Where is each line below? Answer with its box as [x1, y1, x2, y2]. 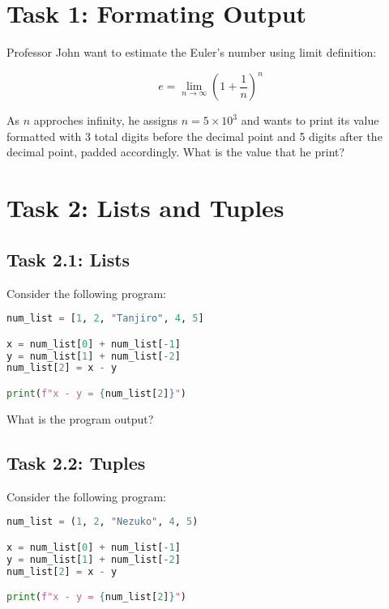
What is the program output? [6, 410, 154, 427]
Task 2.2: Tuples [6, 449, 146, 475]
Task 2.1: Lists [6, 246, 130, 271]
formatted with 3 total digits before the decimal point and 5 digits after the [6, 127, 383, 144]
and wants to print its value [241, 112, 379, 129]
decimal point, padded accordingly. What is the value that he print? [6, 143, 345, 160]
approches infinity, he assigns [33, 112, 178, 129]
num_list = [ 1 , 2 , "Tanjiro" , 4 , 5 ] [6, 313, 204, 325]
